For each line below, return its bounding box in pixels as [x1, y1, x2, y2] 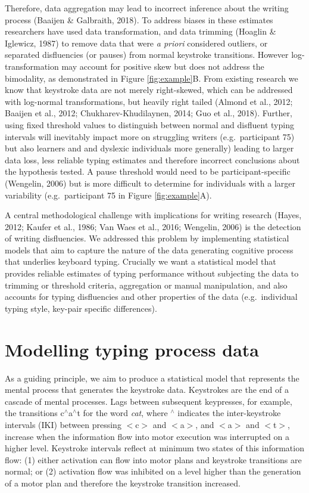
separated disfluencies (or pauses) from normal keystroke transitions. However [5, 48, 289, 61]
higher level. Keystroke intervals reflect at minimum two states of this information [5, 442, 304, 454]
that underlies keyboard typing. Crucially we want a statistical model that [5, 255, 276, 268]
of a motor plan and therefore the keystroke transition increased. [5, 476, 241, 489]
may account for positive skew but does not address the [61, 60, 264, 72]
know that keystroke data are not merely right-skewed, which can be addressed [5, 83, 293, 96]
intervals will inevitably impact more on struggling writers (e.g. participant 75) [5, 130, 295, 142]
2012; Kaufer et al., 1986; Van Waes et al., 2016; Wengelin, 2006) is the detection [5, 220, 301, 232]
